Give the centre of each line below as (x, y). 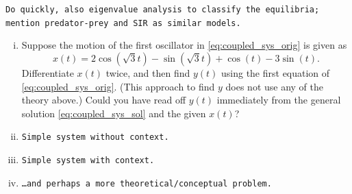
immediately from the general (279, 100)
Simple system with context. (88, 160)
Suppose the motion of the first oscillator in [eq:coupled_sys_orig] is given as (184, 45)
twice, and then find (148, 72)
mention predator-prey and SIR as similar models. (123, 23)
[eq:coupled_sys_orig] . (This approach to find (118, 86)
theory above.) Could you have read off (104, 100)
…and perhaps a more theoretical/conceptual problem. (147, 183)
